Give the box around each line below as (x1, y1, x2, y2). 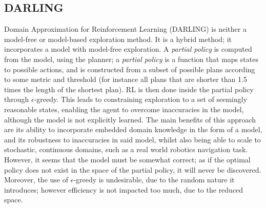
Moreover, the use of (4, 174, 68, 185)
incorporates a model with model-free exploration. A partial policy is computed (4, 44, 252, 54)
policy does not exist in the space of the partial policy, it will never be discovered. (4, 164, 261, 175)
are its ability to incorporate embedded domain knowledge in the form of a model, (4, 124, 262, 135)
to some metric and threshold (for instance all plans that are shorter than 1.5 (4, 74, 247, 85)
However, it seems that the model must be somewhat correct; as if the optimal (4, 154, 251, 164)
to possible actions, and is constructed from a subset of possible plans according (4, 64, 255, 74)
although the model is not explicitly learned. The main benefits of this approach (4, 114, 256, 124)
